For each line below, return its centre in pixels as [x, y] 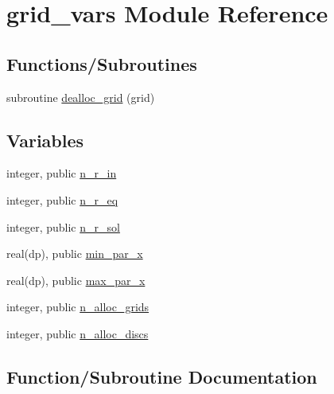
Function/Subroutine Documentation [162, 376]
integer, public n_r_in [62, 173]
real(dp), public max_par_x [76, 280]
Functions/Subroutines [102, 63]
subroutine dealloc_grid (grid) [81, 97]
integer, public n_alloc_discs [78, 333]
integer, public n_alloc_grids [78, 307]
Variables [45, 140]
